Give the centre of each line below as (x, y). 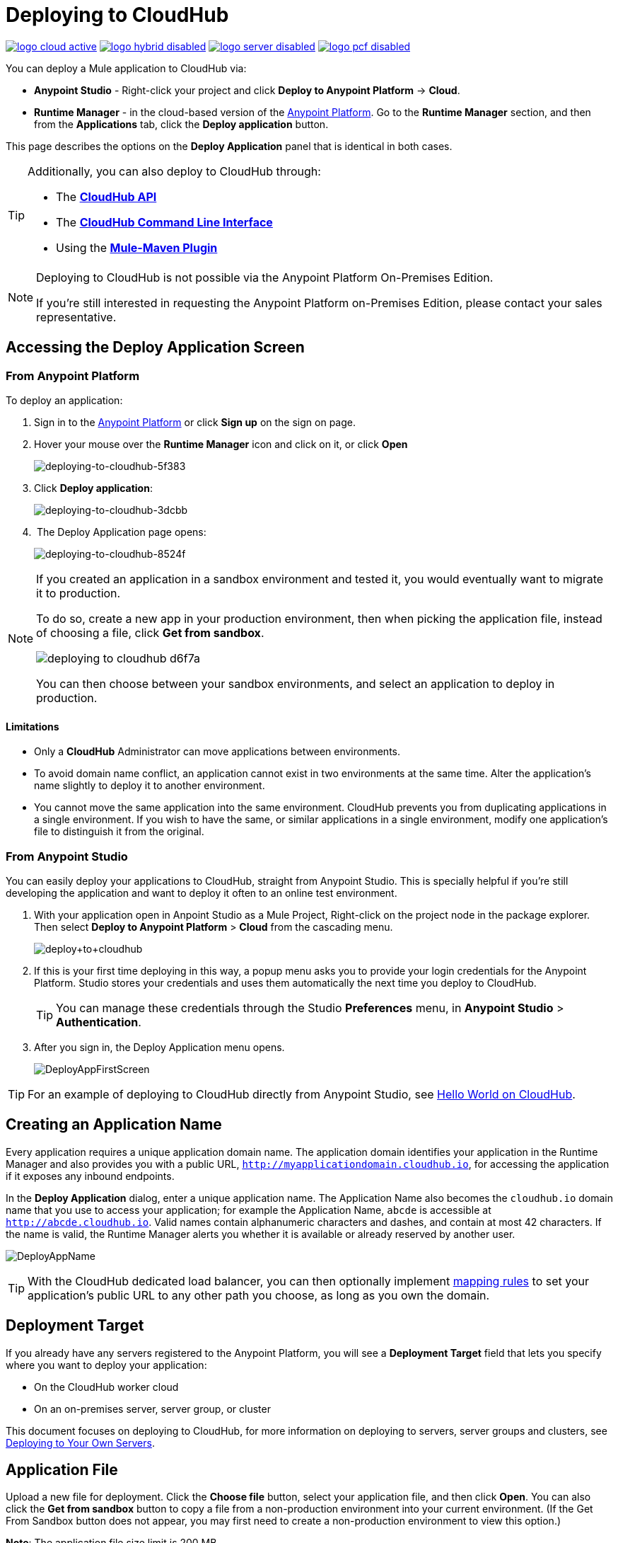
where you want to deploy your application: (106, 1365)
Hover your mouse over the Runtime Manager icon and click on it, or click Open (221, 444)
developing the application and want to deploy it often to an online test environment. (202, 893)
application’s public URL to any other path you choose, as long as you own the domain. (259, 1295)
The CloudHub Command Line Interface (164, 222)
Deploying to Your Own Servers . (80, 1442)
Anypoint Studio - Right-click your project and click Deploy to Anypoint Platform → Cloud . (247, 90)
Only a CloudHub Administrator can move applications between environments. (217, 752)
